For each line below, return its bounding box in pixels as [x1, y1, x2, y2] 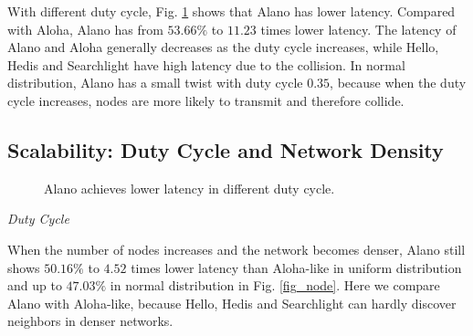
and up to [7, 276, 62, 295]
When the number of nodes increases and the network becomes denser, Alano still [7, 239, 466, 258]
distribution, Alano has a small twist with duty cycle [7, 73, 303, 92]
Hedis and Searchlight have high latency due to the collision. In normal [7, 55, 405, 74]
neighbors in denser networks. [7, 311, 173, 331]
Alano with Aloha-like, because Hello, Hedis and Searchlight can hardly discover [7, 293, 457, 312]
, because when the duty [330, 73, 467, 92]
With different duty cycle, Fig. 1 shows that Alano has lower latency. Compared [7, 2, 456, 20]
